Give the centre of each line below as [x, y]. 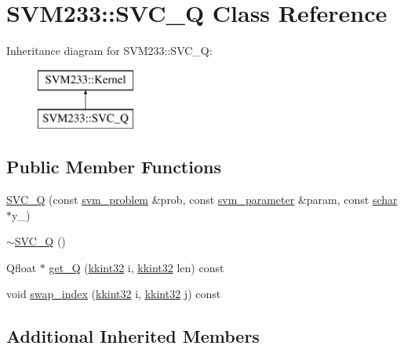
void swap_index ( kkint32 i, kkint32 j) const [114, 294]
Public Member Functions [114, 167]
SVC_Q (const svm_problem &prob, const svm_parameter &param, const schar [202, 200]
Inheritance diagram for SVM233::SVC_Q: [109, 51]
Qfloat [22, 267]
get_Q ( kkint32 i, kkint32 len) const [136, 267]
